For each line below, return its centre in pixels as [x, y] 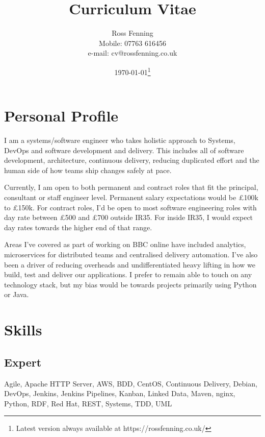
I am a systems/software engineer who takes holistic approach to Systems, [120, 140]
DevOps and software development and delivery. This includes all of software [124, 150]
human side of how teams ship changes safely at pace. [88, 170]
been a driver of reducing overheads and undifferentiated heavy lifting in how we [130, 264]
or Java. [17, 294]
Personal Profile [61, 116]
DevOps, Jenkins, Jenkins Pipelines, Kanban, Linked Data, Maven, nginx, [120, 393]
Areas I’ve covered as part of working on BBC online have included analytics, [125, 244]
